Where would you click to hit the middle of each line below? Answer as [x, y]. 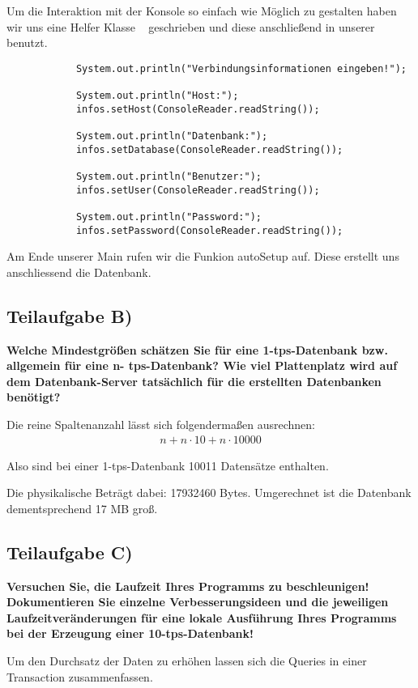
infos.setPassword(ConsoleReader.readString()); [209, 230]
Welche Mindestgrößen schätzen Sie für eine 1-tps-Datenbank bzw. [197, 349]
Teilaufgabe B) [70, 315]
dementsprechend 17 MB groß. [82, 508]
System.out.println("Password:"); [168, 217]
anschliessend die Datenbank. [79, 272]
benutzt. [27, 42]
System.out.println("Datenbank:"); [172, 136]
